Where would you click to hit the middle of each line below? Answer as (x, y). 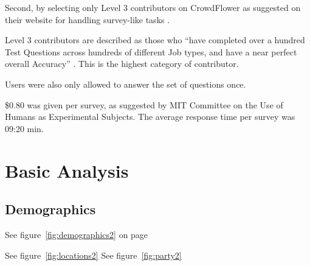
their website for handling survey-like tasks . (88, 19)
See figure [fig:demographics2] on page (77, 234)
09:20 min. (24, 128)
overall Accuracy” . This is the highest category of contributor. (122, 64)
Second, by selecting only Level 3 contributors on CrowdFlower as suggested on (153, 7)
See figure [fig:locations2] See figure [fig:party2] (93, 255)
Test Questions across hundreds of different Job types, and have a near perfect (151, 51)
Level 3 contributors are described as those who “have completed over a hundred (155, 40)
